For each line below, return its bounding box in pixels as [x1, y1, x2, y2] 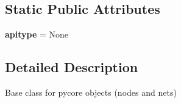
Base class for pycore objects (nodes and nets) [5, 86, 177, 98]
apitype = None [5, 28, 69, 41]
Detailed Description [5, 58, 138, 76]
